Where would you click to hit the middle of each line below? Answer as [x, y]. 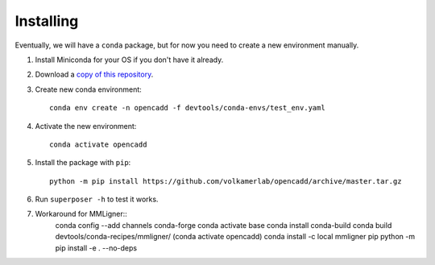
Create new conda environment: [89, 89]
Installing [47, 21]
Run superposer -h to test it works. [97, 199]
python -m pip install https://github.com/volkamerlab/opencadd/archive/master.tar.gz [226, 181]
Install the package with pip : [83, 163]
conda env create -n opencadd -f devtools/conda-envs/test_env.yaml [187, 108]
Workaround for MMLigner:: [81, 214]
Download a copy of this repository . [94, 75]
